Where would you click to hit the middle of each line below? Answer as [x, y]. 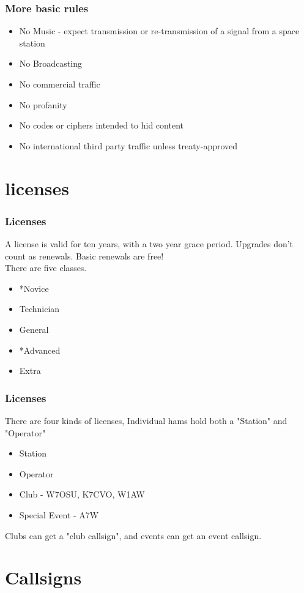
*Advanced [40, 350]
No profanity [43, 104]
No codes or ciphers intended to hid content [101, 125]
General [34, 329]
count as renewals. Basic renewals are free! [84, 255]
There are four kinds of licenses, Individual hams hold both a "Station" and [146, 420]
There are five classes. [46, 268]
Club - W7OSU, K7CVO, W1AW [82, 494]
